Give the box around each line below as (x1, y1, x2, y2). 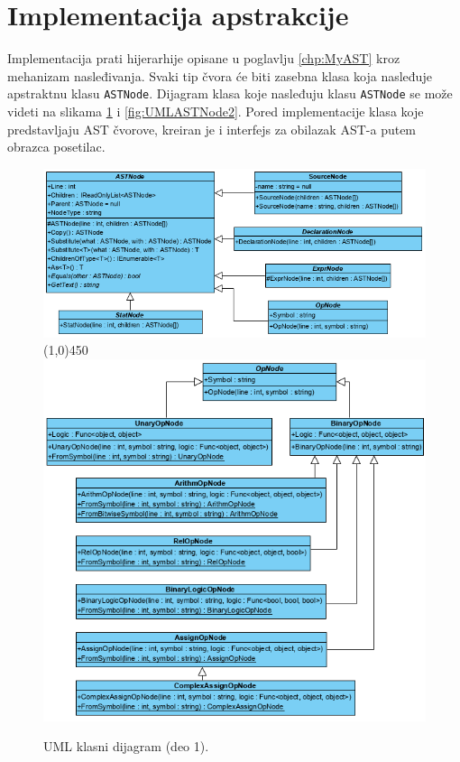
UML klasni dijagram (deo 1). (43, 737, 209, 756)
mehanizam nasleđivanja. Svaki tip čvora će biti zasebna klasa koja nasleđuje (7, 66, 432, 85)
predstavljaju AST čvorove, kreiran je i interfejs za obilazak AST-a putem (7, 119, 417, 138)
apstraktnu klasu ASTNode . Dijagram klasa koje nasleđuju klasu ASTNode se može (7, 84, 453, 103)
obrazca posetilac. (7, 137, 106, 156)
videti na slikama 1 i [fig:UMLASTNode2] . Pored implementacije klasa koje (7, 101, 424, 120)
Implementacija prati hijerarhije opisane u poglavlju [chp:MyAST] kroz (7, 49, 400, 68)
